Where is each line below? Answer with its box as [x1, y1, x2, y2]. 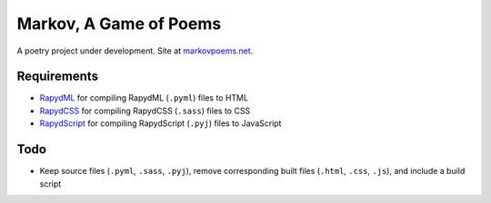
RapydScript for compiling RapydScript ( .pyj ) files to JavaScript [39, 118, 282, 129]
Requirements [16, 69, 99, 84]
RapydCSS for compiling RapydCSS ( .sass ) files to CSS [39, 105, 251, 116]
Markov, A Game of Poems [16, 14, 222, 34]
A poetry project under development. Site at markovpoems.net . [16, 45, 254, 56]
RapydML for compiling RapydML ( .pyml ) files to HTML [39, 92, 249, 103]
